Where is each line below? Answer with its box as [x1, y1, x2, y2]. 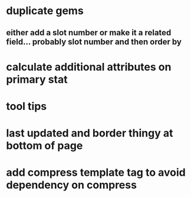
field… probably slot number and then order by [6, 36, 182, 46]
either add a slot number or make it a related [6, 28, 172, 38]
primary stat [6, 72, 68, 86]
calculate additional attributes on [6, 60, 172, 74]
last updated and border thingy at [6, 126, 173, 140]
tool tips [6, 99, 47, 113]
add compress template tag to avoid [6, 166, 186, 179]
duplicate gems [6, 4, 84, 18]
